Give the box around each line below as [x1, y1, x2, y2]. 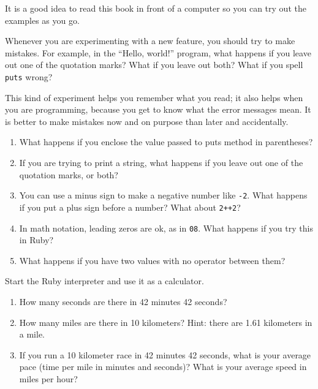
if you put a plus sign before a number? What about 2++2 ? [19, 200, 241, 213]
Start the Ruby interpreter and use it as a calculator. [5, 274, 204, 287]
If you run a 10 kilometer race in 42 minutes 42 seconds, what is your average [19, 348, 311, 361]
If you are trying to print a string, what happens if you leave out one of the [19, 156, 303, 168]
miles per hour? [19, 372, 78, 385]
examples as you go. [5, 13, 80, 26]
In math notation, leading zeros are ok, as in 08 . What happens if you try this [19, 221, 313, 234]
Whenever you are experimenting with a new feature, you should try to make [5, 34, 295, 47]
